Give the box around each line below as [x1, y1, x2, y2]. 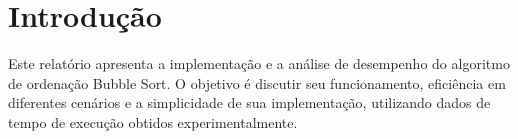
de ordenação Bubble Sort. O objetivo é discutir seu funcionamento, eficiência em [8, 72, 506, 93]
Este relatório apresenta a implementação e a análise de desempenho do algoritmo [8, 53, 510, 74]
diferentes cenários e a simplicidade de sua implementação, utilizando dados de [8, 92, 491, 113]
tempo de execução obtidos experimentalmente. [8, 111, 298, 132]
